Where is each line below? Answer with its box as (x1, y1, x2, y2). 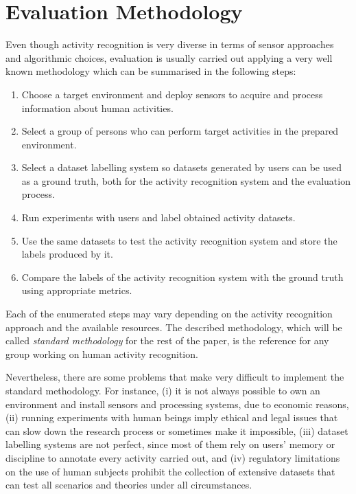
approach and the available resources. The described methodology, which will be (5, 319, 342, 334)
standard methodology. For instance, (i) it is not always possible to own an (5, 383, 320, 397)
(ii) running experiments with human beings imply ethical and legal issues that (5, 410, 338, 425)
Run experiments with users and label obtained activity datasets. (21, 210, 296, 225)
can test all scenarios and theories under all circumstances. (5, 478, 252, 492)
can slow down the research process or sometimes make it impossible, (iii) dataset (5, 423, 348, 438)
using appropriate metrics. (21, 283, 132, 297)
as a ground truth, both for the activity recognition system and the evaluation (21, 173, 351, 188)
